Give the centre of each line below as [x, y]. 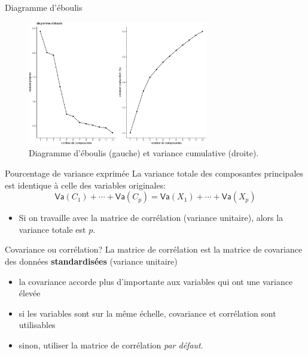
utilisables [37, 325]
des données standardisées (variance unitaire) [91, 261]
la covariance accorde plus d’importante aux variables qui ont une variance [156, 281]
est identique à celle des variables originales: [86, 185]
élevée [30, 293]
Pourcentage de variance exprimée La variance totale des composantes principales [154, 173]
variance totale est [52, 229]
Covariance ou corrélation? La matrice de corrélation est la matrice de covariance [154, 249]
